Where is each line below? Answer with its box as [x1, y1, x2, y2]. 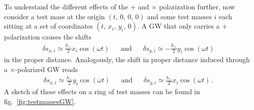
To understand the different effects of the [4, 1, 128, 11]
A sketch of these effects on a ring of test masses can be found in [4, 86, 200, 97]
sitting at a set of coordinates [4, 21, 93, 31]
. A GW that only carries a [137, 21, 220, 31]
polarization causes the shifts [4, 32, 91, 42]
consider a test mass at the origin [4, 11, 105, 21]
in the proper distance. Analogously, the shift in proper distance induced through [4, 54, 250, 65]
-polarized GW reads [15, 64, 78, 74]
